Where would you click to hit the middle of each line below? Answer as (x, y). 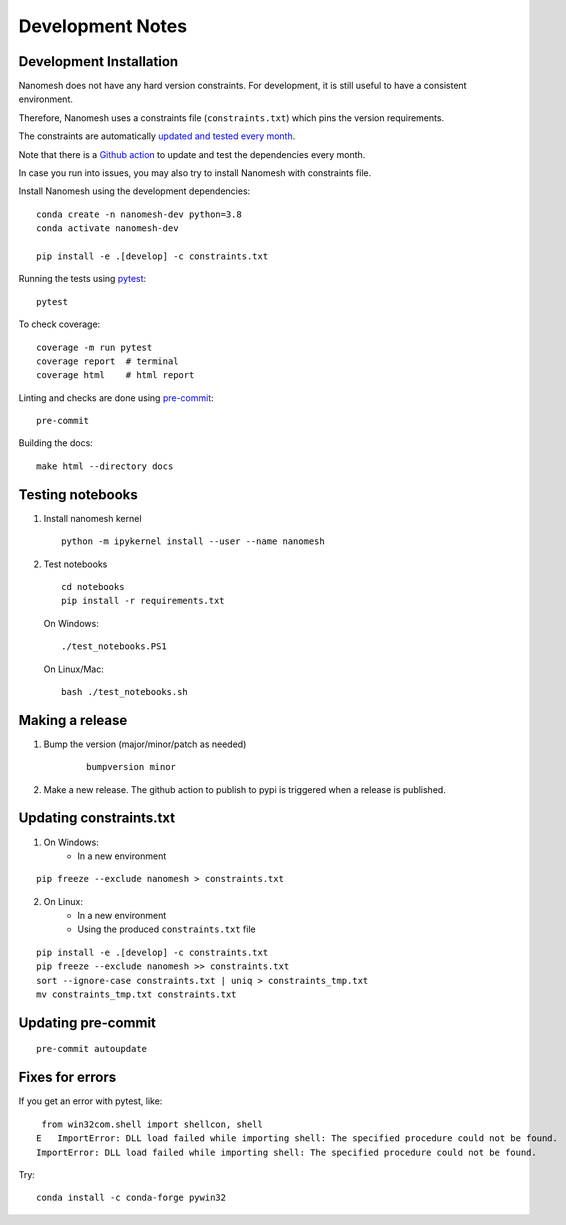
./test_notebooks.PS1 (114, 646)
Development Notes (103, 26)
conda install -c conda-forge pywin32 (131, 1198)
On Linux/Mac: (73, 669)
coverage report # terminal (107, 361)
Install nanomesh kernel (92, 518)
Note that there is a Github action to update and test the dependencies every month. (192, 154)
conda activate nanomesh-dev (107, 228)
